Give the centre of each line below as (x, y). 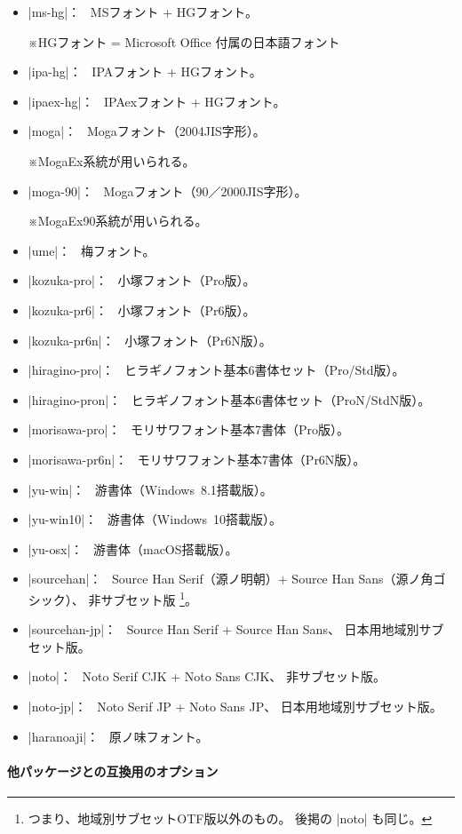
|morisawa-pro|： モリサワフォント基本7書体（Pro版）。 (189, 429)
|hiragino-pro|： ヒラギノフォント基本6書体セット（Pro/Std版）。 (216, 370)
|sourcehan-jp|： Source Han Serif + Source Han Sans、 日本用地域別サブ (236, 629)
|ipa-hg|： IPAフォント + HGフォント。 (145, 71)
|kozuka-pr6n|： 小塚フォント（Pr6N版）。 (150, 340)
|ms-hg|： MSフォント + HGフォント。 (143, 12)
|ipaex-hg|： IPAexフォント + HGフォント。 (157, 101)
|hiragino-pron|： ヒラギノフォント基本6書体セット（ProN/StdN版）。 (229, 399)
